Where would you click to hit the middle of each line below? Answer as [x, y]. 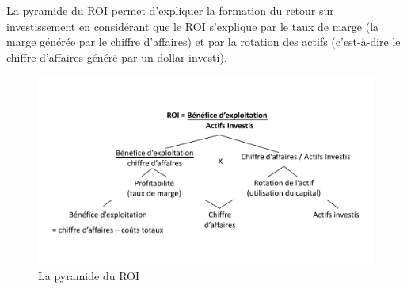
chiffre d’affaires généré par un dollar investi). [117, 57]
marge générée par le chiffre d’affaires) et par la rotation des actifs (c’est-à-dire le [203, 42]
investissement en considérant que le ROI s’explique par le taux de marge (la [193, 26]
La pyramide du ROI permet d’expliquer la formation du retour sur [170, 10]
